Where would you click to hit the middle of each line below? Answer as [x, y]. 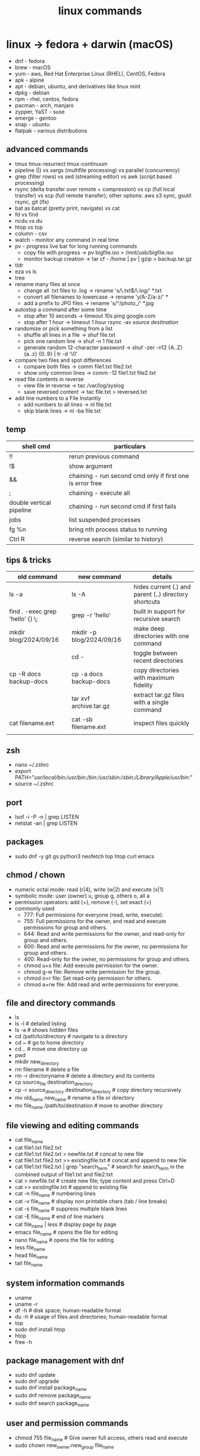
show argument [91, 466]
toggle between [155, 653]
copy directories [157, 670]
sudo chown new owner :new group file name [64, 1446]
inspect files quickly [161, 724]
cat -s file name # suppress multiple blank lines [71, 1210]
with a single [151, 703]
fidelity [143, 685]
